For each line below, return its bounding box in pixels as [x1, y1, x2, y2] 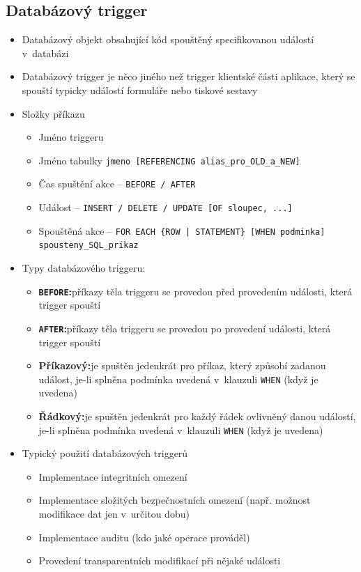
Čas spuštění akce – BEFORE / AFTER [38, 176, 196, 191]
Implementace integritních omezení [38, 469, 187, 484]
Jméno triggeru [38, 130, 104, 144]
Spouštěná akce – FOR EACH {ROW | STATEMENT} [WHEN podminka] [38, 223, 325, 238]
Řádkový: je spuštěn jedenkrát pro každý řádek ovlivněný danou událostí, [38, 408, 356, 423]
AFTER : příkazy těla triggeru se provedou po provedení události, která [38, 320, 331, 335]
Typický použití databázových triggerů [22, 446, 188, 461]
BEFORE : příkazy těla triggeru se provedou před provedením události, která [38, 284, 353, 298]
